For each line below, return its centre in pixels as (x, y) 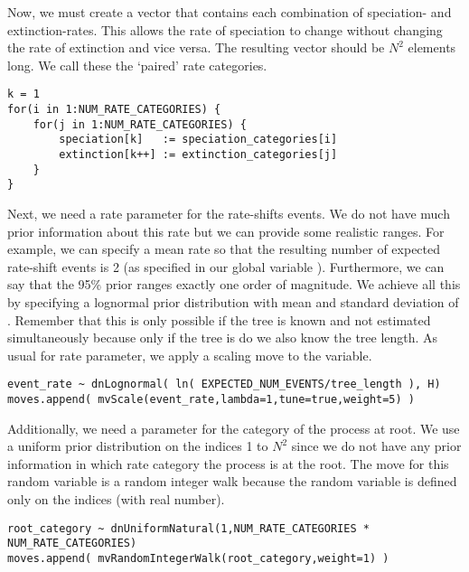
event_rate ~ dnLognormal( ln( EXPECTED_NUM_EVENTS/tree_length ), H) (224, 384)
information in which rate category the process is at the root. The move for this (228, 463)
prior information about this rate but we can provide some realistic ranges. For (226, 231)
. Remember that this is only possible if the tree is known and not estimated (219, 319)
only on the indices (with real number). (116, 499)
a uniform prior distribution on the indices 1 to (138, 446)
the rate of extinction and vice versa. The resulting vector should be (196, 47)
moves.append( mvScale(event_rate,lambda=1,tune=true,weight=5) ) (211, 399)
